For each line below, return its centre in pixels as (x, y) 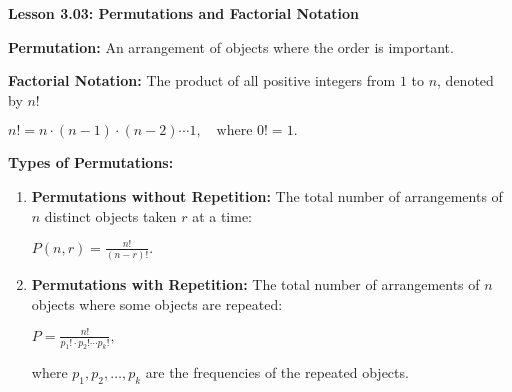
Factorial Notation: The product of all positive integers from (202, 80)
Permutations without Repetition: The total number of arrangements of (267, 195)
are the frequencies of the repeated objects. (277, 372)
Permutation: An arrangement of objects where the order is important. (231, 46)
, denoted (465, 80)
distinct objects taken (110, 215)
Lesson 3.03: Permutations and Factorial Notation (183, 13)
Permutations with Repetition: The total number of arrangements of (255, 283)
